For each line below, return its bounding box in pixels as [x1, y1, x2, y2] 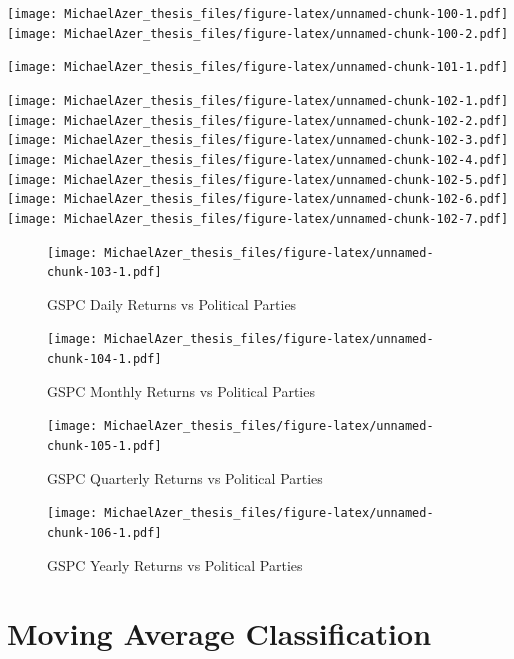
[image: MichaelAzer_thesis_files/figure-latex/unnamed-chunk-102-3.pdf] [7, 133, 509, 148]
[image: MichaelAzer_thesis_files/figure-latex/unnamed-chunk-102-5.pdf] [7, 172, 509, 187]
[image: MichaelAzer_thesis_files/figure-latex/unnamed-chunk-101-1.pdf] [7, 60, 509, 75]
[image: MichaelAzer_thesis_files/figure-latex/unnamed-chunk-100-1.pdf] [7, 7, 509, 21]
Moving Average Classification [7, 613, 432, 654]
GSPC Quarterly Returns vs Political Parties [47, 467, 323, 488]
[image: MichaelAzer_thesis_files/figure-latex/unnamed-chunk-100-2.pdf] [7, 26, 509, 41]
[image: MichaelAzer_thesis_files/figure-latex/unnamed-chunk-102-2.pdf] [7, 113, 509, 128]
